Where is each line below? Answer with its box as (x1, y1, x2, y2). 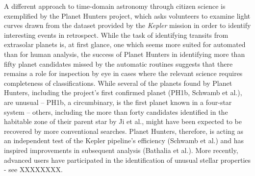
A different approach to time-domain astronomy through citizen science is (4, 1, 226, 11)
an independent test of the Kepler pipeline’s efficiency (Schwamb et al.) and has (4, 135, 244, 146)
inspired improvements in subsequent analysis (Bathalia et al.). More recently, (4, 145, 238, 155)
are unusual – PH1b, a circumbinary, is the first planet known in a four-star (4, 97, 232, 107)
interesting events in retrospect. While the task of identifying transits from (4, 29, 229, 40)
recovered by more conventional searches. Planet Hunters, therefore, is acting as (4, 126, 244, 136)
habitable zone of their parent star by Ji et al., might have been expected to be (4, 116, 242, 126)
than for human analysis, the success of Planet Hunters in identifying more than (4, 49, 245, 59)
